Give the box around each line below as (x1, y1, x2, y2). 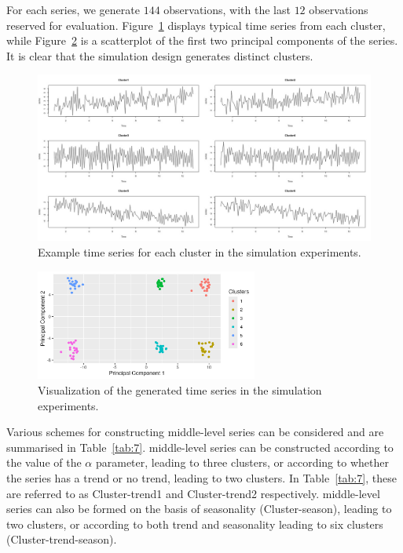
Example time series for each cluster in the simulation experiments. (38, 243, 361, 260)
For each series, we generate (6, 2, 140, 17)
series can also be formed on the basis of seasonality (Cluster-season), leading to (6, 500, 392, 517)
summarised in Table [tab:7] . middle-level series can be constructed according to (6, 438, 394, 455)
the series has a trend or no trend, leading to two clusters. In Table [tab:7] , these (6, 469, 397, 486)
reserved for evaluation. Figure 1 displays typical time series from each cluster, (6, 16, 386, 33)
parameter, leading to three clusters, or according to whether (95, 454, 389, 471)
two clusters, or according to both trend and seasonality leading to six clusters (6, 515, 383, 532)
